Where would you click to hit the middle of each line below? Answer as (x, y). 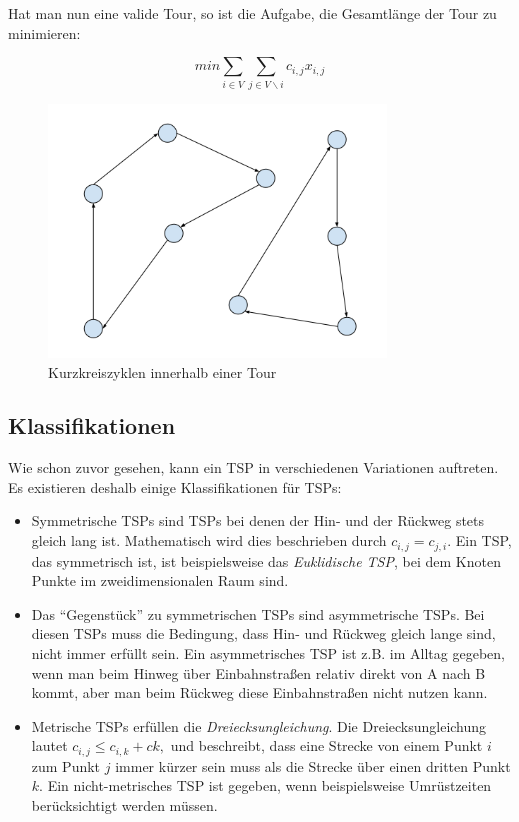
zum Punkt (66, 765)
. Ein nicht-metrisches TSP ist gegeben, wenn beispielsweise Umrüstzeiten (265, 785)
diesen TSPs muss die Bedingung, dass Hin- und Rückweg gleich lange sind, (263, 633)
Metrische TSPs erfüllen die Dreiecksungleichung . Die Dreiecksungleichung (259, 725)
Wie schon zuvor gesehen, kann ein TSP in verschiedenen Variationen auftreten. (253, 467)
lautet (49, 745)
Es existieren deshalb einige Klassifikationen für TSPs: (175, 486)
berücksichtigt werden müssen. (124, 804)
